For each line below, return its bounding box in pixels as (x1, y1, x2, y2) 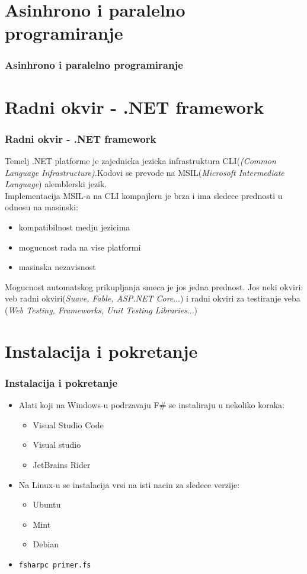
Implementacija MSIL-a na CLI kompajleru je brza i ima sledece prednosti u (5, 189, 283, 201)
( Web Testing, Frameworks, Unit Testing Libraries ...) (5, 303, 198, 316)
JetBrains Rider (33, 458, 91, 470)
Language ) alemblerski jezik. (5, 178, 107, 190)
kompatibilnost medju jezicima (18, 220, 130, 233)
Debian (33, 538, 59, 550)
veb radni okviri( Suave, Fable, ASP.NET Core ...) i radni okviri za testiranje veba (5, 292, 300, 304)
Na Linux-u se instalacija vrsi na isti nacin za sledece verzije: (18, 478, 240, 490)
